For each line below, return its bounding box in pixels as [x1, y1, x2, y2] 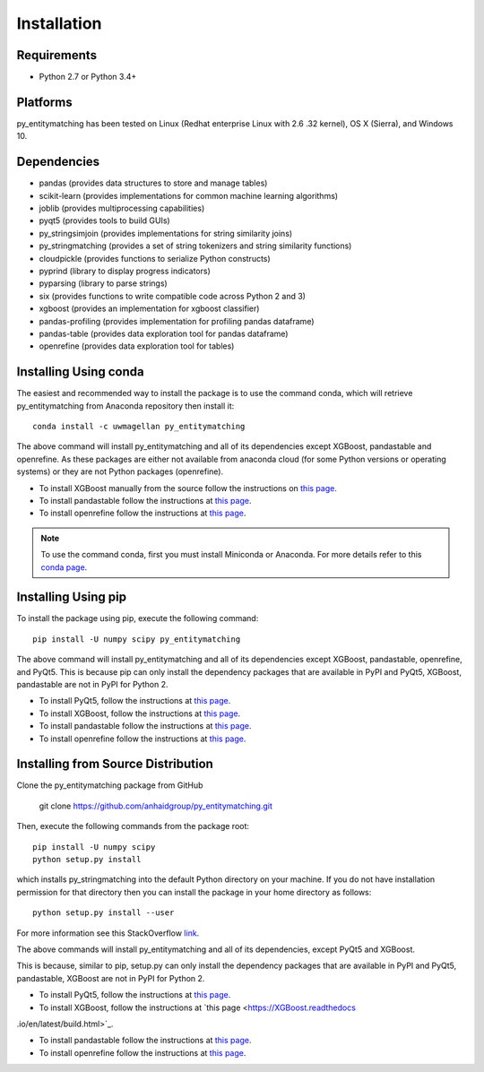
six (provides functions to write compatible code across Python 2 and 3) [39, 290, 307, 301]
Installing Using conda [16, 364, 144, 380]
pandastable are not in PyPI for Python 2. [16, 679, 169, 690]
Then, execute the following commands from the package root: [16, 821, 250, 832]
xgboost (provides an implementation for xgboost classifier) [39, 303, 260, 314]
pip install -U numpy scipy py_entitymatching [32, 634, 241, 644]
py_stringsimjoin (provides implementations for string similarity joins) [39, 228, 293, 238]
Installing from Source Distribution [16, 756, 214, 772]
